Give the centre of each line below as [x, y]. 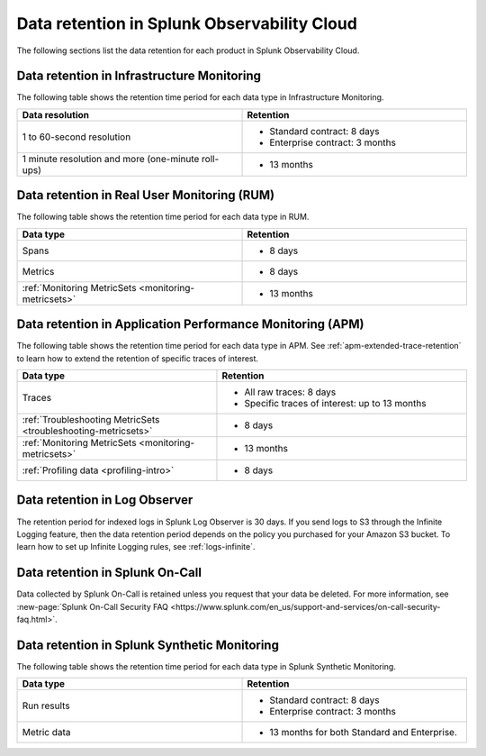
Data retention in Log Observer [105, 500]
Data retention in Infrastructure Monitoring [139, 76]
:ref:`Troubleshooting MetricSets [91, 420]
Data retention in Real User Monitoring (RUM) [146, 195]
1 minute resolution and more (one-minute [111, 159]
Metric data [46, 733]
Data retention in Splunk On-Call [109, 573]
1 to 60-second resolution [76, 137]
